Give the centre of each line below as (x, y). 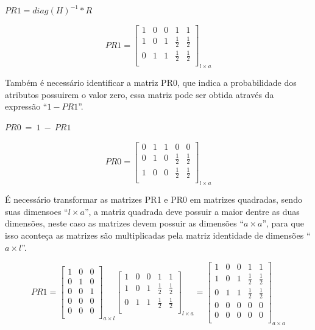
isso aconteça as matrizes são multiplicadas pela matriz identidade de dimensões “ (158, 235)
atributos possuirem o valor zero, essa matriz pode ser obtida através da (140, 94)
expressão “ (26, 106)
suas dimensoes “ (37, 211)
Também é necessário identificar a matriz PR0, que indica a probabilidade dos (151, 82)
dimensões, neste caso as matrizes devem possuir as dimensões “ (125, 223)
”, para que (283, 223)
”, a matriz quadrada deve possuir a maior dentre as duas (192, 211)
